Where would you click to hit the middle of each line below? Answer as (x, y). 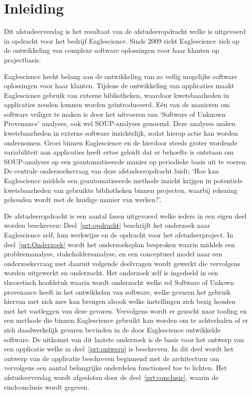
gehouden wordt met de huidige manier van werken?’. (83, 199)
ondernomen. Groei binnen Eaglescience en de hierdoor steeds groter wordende (121, 142)
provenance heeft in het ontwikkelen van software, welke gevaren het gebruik (117, 292)
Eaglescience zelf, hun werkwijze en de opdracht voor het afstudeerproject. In (119, 235)
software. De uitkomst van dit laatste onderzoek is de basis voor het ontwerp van (124, 339)
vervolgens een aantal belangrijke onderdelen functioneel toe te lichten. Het (115, 368)
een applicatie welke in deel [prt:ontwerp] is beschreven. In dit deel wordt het (119, 349)
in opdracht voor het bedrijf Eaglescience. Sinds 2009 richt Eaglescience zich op (122, 40)
